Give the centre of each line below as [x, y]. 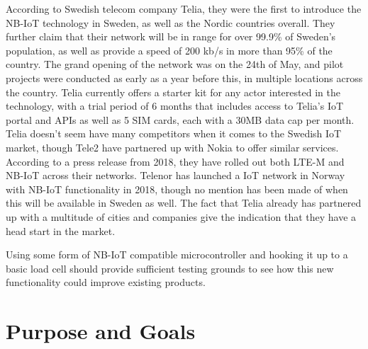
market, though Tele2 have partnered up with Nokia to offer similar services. [172, 147]
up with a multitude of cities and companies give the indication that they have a [181, 216]
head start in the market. [61, 230]
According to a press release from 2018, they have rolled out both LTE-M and [175, 161]
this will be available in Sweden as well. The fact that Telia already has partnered [184, 203]
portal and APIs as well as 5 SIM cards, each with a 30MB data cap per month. [180, 119]
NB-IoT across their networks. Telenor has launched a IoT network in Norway [175, 175]
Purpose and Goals [101, 331]
